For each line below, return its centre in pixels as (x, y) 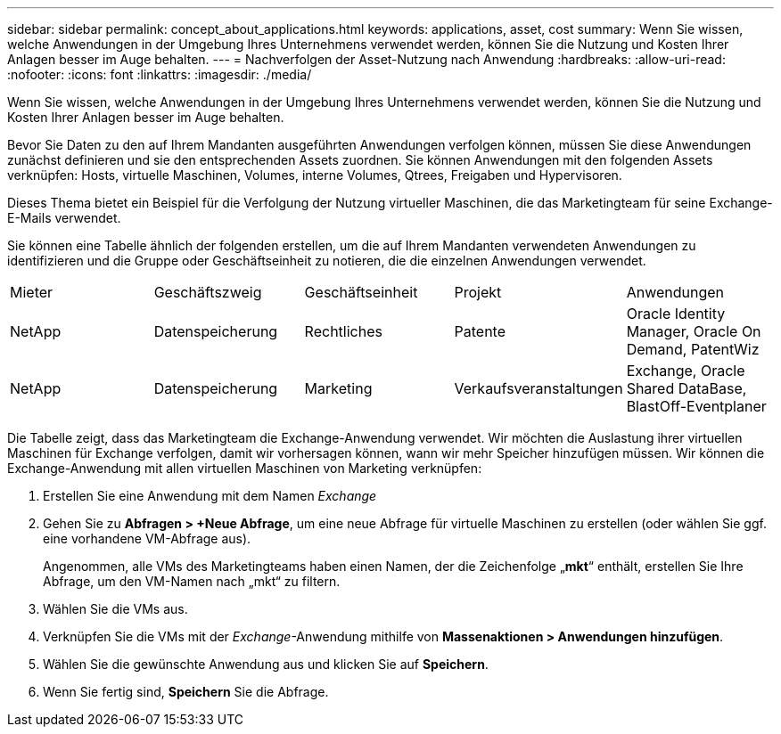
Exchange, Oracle (686, 371)
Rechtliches (343, 331)
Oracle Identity (676, 314)
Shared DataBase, (686, 388)
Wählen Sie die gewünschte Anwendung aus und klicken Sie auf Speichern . (266, 664)
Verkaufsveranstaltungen (538, 388)
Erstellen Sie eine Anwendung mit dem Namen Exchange (210, 496)
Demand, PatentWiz (693, 349)
